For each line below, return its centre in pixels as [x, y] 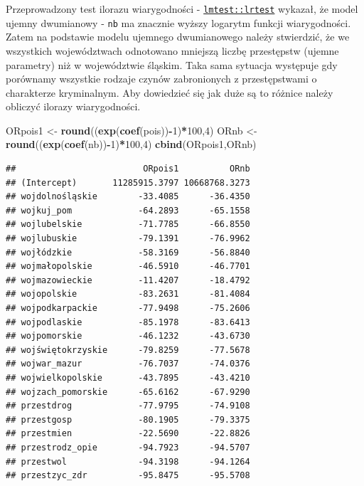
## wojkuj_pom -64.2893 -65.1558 [128, 210]
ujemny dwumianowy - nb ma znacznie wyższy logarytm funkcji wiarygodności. [178, 22]
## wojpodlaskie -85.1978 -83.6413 [128, 322]
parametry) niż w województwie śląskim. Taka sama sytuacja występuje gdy [172, 64]
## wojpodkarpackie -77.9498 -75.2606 [128, 308]
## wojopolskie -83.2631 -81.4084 [128, 294]
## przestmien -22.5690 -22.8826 [128, 434]
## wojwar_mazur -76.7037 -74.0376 [128, 364]
